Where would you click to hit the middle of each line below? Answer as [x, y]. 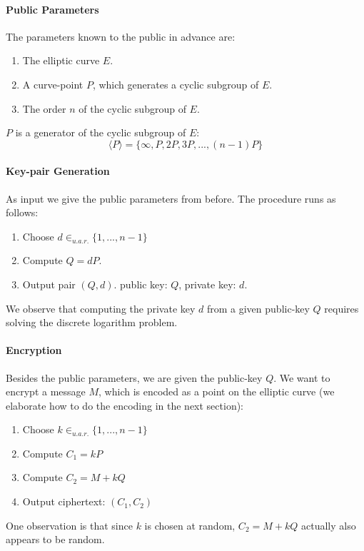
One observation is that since [69, 525]
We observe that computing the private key [101, 308]
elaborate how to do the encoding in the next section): [125, 405]
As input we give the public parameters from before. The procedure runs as [171, 198]
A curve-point [53, 84]
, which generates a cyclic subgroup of [176, 84]
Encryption [34, 350]
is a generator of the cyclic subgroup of [101, 132]
